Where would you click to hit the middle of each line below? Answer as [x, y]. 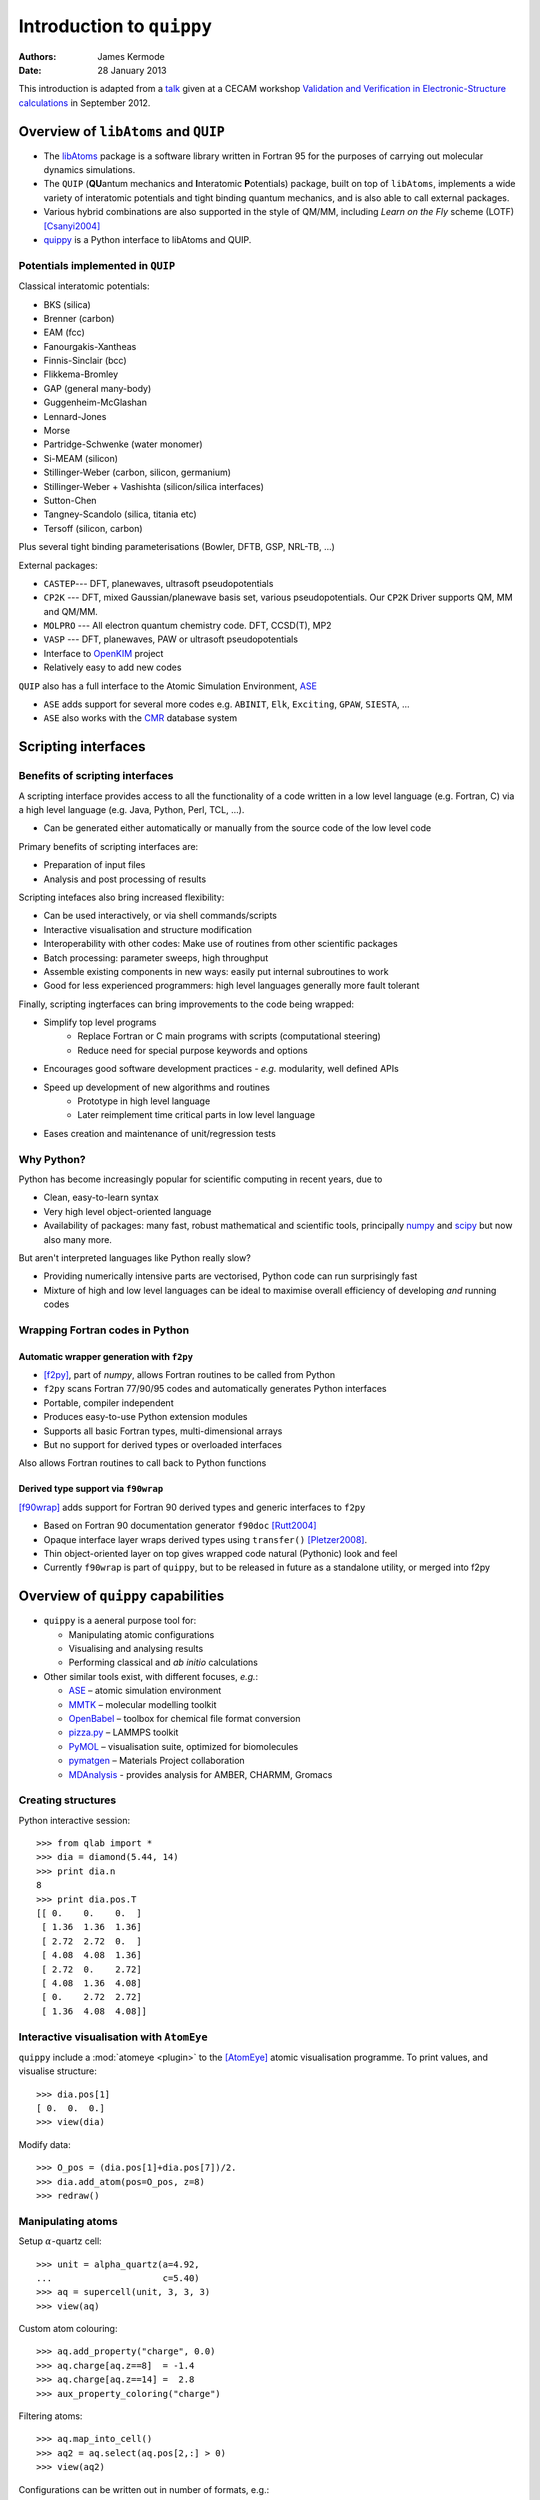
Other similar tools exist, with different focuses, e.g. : [151, 1676]
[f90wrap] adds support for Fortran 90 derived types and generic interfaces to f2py [192, 1507]
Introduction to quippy [115, 26]
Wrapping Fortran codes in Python [104, 1330]
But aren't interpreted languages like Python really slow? [135, 1257]
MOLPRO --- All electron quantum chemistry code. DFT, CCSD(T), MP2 [187, 626]
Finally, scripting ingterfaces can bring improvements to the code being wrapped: [186, 1004]
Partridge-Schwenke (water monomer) [123, 444]
